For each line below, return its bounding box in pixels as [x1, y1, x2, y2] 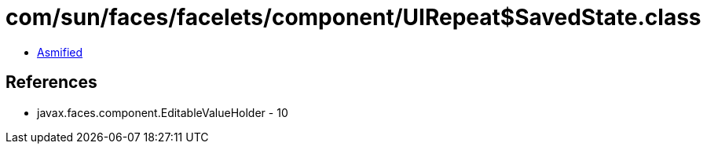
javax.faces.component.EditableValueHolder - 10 [37, 105, 288, 119]
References [5, 72, 97, 93]
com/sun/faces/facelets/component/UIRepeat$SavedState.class [5, 4, 702, 31]
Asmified [37, 45, 83, 59]
